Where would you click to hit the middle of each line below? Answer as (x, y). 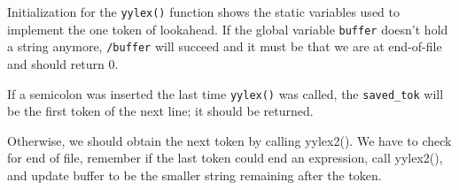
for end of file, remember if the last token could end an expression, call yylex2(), (225, 158)
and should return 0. (63, 63)
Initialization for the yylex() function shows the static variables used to (203, 11)
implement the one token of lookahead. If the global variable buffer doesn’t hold (228, 29)
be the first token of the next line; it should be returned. (160, 111)
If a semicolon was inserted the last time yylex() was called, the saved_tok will (226, 93)
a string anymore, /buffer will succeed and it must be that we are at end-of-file (225, 46)
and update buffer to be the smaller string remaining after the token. (194, 175)
